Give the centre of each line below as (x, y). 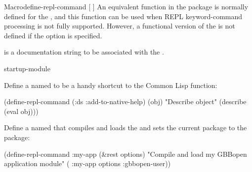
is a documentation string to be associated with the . (84, 52)
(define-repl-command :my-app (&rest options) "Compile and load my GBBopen (126, 154)
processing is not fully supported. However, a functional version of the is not (120, 26)
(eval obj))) (21, 111)
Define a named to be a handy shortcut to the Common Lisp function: (111, 85)
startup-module (27, 68)
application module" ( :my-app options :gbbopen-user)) (87, 163)
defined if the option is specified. (53, 35)
